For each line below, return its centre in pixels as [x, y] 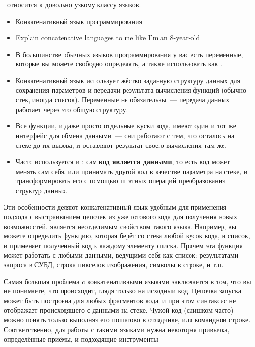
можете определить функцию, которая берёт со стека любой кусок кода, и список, [127, 236]
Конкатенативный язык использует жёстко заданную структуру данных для [128, 80]
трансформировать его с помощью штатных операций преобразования [120, 181]
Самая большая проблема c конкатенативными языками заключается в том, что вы [127, 281]
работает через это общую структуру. [72, 109]
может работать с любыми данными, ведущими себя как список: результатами [121, 255]
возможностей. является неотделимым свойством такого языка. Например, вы [120, 226]
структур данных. [42, 190]
